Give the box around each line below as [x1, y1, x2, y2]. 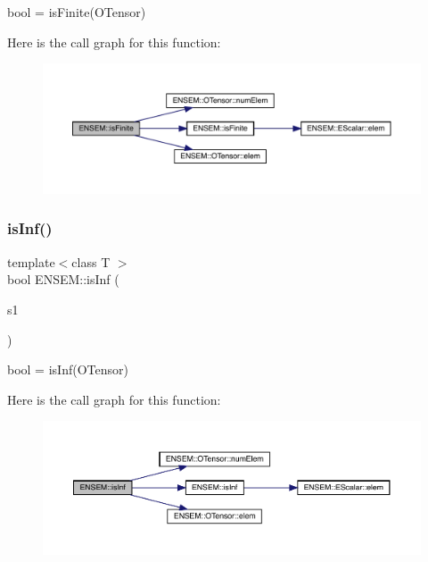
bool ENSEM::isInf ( [7, 270, 119, 289]
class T [71, 252, 111, 271]
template [7, 252, 55, 271]
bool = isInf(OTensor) [7, 360, 128, 379]
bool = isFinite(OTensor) [7, 3, 146, 21]
